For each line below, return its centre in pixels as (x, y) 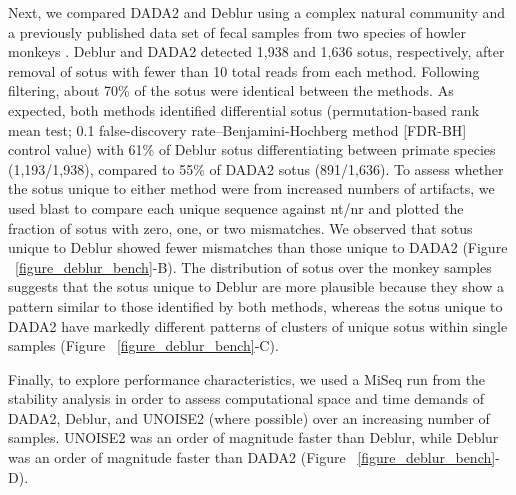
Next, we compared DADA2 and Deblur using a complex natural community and (256, 12)
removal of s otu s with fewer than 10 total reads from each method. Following (244, 70)
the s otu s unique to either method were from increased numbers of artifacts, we (251, 188)
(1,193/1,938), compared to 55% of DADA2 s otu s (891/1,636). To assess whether (256, 168)
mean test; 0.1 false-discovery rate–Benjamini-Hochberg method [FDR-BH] (237, 129)
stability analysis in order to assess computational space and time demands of (246, 398)
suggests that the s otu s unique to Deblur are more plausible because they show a (256, 286)
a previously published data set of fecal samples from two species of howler (237, 31)
